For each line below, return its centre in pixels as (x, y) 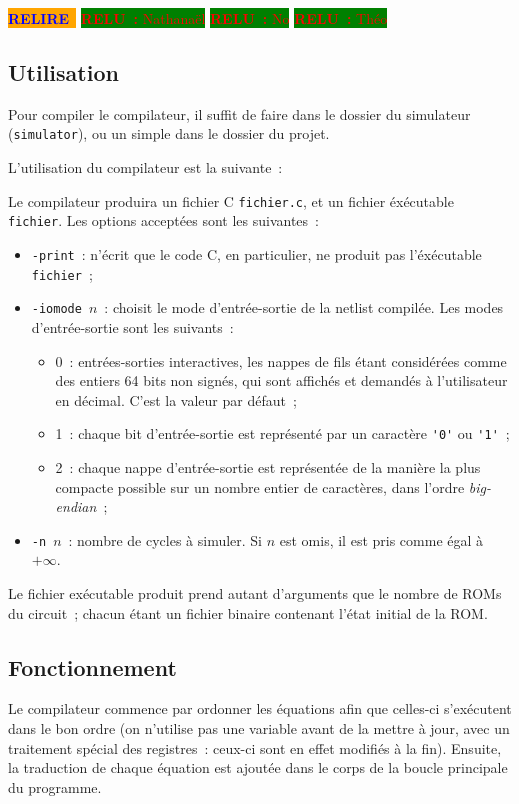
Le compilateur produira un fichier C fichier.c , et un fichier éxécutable (231, 200)
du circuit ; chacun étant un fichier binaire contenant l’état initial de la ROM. (248, 612)
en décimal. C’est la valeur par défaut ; (176, 399)
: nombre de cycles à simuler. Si (165, 539)
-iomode (56, 309)
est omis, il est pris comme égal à (381, 539)
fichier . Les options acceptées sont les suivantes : (163, 220)
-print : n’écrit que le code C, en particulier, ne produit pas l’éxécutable (256, 253)
